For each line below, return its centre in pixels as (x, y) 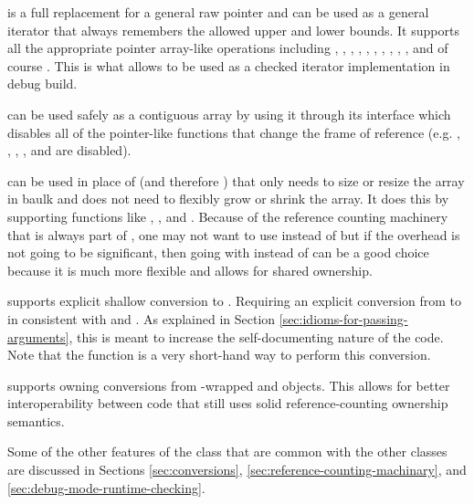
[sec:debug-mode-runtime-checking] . (106, 487)
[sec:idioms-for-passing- (343, 318)
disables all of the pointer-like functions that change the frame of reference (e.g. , (234, 132)
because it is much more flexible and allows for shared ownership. (190, 270)
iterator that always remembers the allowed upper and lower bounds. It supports (233, 30)
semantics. (36, 420)
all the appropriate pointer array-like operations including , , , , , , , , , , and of (228, 48)
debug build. (42, 84)
